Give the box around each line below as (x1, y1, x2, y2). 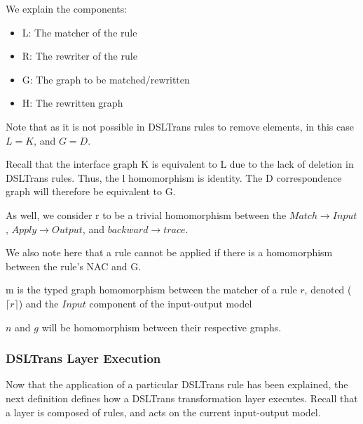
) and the (18, 296, 59, 310)
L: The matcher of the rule (22, 25, 137, 39)
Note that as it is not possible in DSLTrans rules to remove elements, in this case (6, 119, 354, 133)
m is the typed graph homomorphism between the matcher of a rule (6, 282, 297, 297)
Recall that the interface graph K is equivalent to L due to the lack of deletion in (6, 157, 354, 171)
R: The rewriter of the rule (22, 48, 137, 63)
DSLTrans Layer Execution (6, 350, 161, 367)
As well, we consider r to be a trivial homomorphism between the (6, 207, 287, 222)
